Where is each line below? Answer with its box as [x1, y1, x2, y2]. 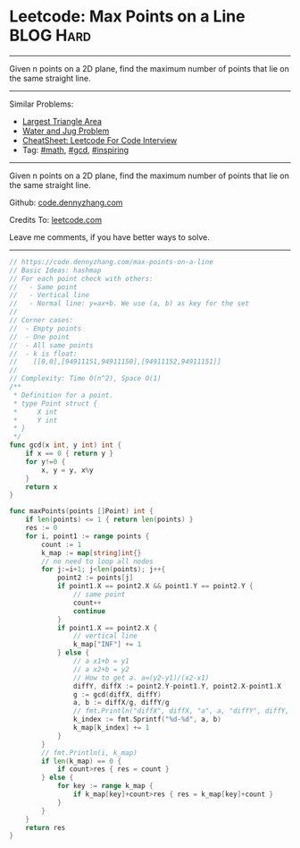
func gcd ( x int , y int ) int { [9, 441, 122, 450]
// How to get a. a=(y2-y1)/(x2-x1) [72, 673, 210, 682]
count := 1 [41, 540, 82, 549]
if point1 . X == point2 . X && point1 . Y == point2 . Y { [56, 582, 254, 591]
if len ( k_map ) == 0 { [41, 757, 122, 766]
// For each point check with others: [9, 274, 154, 283]
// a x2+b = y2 [72, 664, 129, 673]
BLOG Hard [9, 25, 92, 46]
